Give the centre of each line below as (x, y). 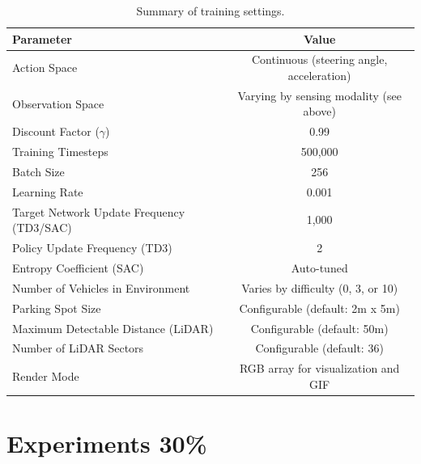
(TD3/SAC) (42, 228)
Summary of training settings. (210, 11)
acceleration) (319, 76)
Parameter (42, 38)
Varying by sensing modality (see (319, 95)
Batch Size (38, 171)
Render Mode (46, 375)
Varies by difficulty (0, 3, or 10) (320, 287)
